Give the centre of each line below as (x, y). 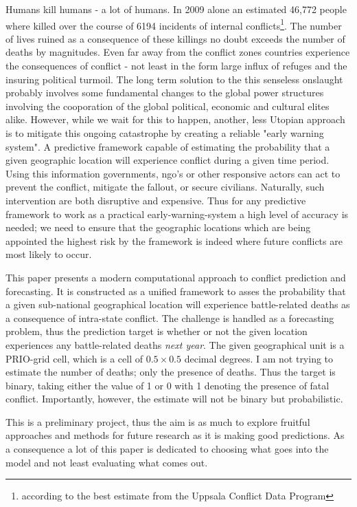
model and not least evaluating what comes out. (107, 462)
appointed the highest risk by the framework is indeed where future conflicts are (174, 240)
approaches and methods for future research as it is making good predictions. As (175, 435)
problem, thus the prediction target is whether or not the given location (157, 331)
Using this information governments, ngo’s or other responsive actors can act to (173, 173)
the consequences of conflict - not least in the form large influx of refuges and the (176, 66)
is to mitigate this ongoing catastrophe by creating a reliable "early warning (165, 133)
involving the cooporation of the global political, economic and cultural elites (168, 106)
